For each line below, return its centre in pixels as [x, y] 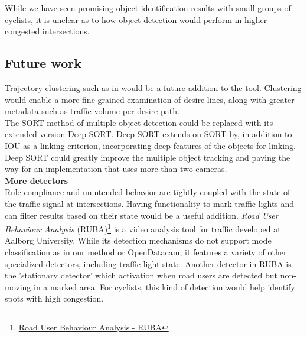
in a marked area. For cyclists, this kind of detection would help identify [164, 286]
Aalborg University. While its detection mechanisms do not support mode [138, 240]
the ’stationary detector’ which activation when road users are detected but [141, 275]
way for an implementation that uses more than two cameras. [116, 169]
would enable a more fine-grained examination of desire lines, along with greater [150, 99]
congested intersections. [47, 31]
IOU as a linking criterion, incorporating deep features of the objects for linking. [150, 145]
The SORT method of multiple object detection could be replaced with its [139, 122]
